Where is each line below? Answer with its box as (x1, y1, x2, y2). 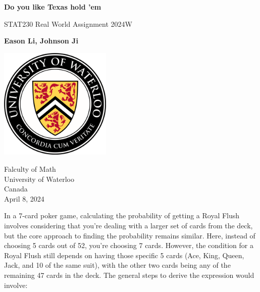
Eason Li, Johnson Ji (4, 35, 78, 46)
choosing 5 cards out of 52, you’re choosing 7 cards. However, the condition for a (4, 240, 253, 251)
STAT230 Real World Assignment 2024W (4, 18, 132, 29)
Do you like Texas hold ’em (4, 2, 101, 12)
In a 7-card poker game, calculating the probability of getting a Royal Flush (4, 210, 240, 221)
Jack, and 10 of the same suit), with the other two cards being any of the (4, 260, 231, 270)
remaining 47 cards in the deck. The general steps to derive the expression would (4, 269, 254, 280)
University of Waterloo (4, 173, 75, 184)
